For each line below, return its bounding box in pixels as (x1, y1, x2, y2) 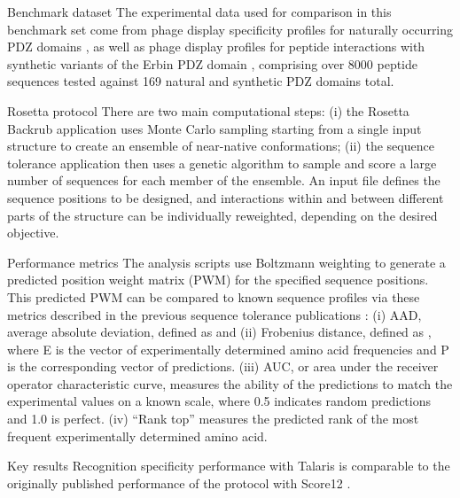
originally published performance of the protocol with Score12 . (7, 473, 351, 492)
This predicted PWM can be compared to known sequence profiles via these (7, 287, 420, 306)
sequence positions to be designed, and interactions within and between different (7, 188, 444, 206)
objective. (7, 223, 59, 242)
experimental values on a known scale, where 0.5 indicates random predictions (7, 392, 432, 410)
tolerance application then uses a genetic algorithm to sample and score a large (7, 153, 437, 172)
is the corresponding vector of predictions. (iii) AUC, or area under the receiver (7, 357, 439, 376)
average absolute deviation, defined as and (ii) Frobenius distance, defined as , (7, 323, 432, 341)
